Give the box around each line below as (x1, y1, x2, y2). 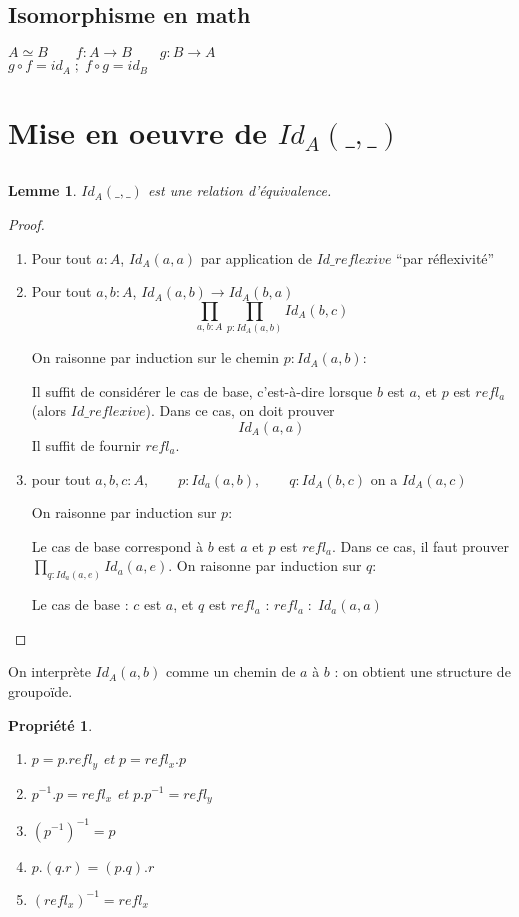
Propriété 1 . (8, 714, 93, 735)
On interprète (8, 661, 91, 682)
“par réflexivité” (396, 247, 495, 268)
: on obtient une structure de (334, 661, 511, 682)
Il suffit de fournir (31, 434, 141, 455)
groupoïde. (8, 680, 73, 701)
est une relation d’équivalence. (147, 180, 332, 201)
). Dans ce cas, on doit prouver (145, 400, 335, 421)
